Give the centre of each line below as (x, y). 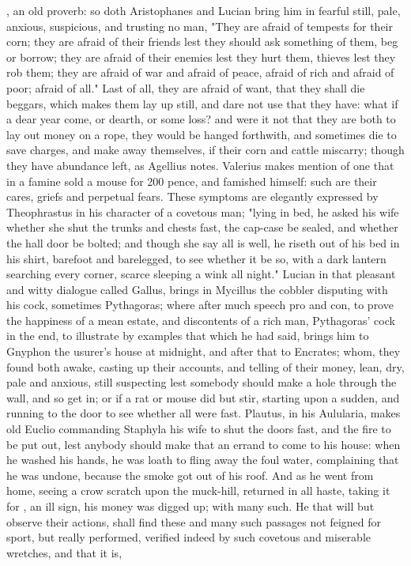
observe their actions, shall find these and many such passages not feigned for (194, 521)
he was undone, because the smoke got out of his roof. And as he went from (190, 475)
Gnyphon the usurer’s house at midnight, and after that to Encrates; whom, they (204, 351)
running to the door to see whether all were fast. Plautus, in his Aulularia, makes (204, 413)
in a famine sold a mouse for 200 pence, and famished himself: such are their (192, 181)
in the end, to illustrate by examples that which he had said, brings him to (188, 336)
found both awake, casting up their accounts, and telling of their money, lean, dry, (205, 366)
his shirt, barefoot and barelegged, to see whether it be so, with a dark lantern (196, 258)
